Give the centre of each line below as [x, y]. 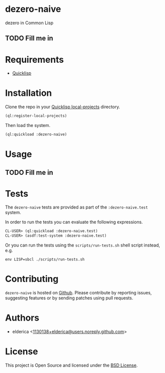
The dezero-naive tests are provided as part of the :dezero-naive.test [77, 207]
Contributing [32, 279]
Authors [22, 318]
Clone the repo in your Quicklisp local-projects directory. [63, 107]
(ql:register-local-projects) [36, 116]
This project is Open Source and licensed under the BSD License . [71, 365]
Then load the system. [28, 125]
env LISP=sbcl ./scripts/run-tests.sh [45, 260]
